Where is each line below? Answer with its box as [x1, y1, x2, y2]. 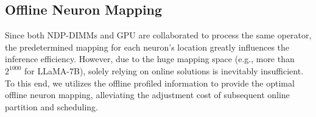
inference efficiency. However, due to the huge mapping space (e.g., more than [5, 52, 295, 65]
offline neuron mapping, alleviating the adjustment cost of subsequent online [5, 88, 290, 101]
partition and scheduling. [5, 100, 98, 113]
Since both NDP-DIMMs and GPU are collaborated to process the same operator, [5, 29, 312, 41]
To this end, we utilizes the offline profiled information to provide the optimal [5, 76, 295, 89]
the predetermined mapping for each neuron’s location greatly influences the [5, 40, 290, 53]
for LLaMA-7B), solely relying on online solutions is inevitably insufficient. [24, 64, 304, 77]
